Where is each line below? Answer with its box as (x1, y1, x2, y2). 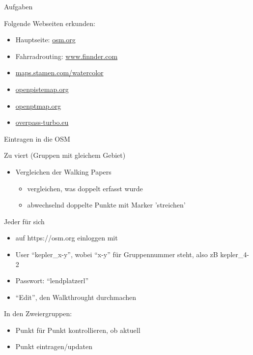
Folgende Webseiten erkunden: (4, 18, 95, 28)
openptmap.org (15, 100, 61, 111)
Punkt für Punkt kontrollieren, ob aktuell (15, 325, 141, 335)
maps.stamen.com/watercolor (15, 67, 104, 78)
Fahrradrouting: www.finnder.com (15, 51, 118, 61)
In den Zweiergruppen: (4, 308, 72, 319)
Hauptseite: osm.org (15, 34, 76, 45)
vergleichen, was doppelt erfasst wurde (27, 183, 143, 193)
